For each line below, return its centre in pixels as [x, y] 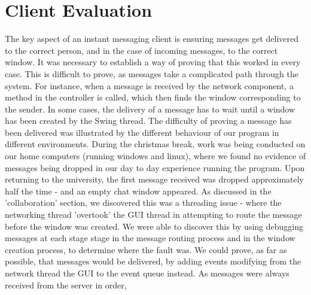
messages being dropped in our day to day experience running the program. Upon [155, 167]
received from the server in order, [66, 285]
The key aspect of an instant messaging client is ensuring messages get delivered [152, 39]
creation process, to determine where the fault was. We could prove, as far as [146, 249]
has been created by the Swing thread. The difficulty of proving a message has [148, 121]
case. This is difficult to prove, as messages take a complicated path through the [152, 73]
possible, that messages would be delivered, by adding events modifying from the [153, 261]
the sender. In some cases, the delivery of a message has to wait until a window [150, 109]
